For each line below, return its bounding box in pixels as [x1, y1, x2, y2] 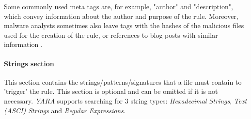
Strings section [4, 58, 54, 68]
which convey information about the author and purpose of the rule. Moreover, [4, 11, 238, 21]
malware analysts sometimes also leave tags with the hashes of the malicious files [4, 20, 244, 30]
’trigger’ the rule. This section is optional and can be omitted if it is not [4, 86, 218, 96]
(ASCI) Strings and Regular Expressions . [4, 105, 125, 115]
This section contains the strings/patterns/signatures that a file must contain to [4, 76, 242, 87]
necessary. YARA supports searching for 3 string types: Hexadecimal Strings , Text [4, 95, 247, 105]
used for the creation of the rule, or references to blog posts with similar [4, 30, 218, 40]
